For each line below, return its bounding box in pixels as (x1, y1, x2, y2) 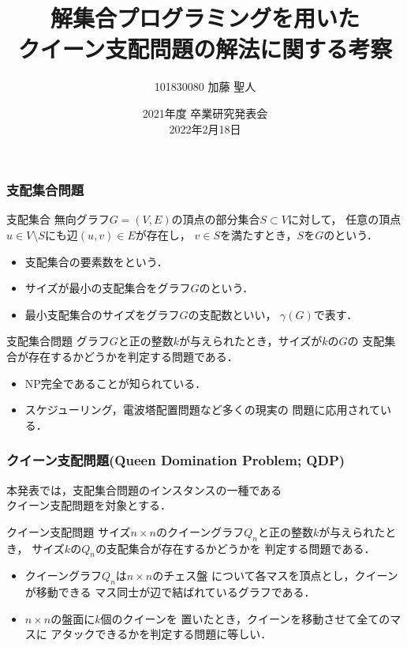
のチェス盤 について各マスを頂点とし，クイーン (152, 567, 398, 584)
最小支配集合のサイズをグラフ (24, 306, 180, 322)
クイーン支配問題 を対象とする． (6, 497, 171, 513)
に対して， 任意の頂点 (287, 211, 401, 228)
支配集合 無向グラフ (6, 211, 110, 228)
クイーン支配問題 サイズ (6, 523, 131, 540)
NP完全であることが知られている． (24, 374, 207, 391)
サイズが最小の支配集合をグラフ (24, 280, 191, 296)
